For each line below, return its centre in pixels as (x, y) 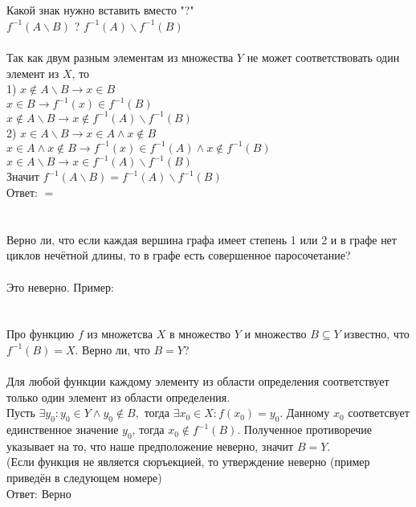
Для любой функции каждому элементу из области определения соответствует (198, 381)
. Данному (305, 413)
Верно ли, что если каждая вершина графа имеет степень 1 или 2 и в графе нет (202, 239)
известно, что (377, 334)
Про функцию (41, 334)
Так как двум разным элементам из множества (120, 57)
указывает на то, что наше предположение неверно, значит (150, 446)
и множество (275, 334)
